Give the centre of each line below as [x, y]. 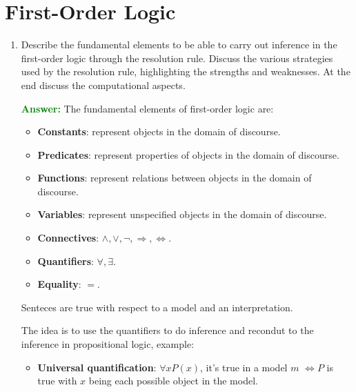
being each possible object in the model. [173, 381]
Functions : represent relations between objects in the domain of [175, 178]
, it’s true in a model [244, 367]
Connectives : [68, 238]
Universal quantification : [97, 367]
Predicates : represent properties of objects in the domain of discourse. [188, 154]
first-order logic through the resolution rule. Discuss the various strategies [177, 58]
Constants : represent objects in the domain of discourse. [159, 131]
